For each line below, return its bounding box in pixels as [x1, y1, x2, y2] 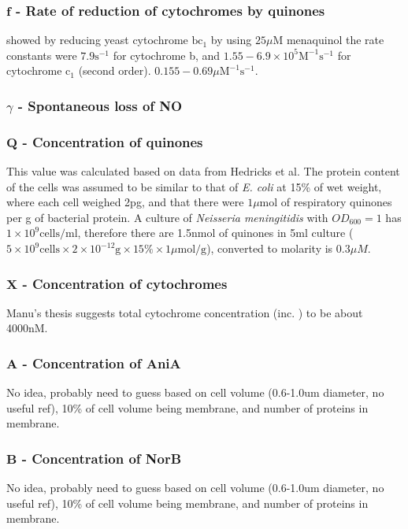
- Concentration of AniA [22, 353, 181, 372]
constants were [6, 46, 77, 63]
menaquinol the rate [286, 31, 384, 48]
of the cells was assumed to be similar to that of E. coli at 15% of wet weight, [6, 178, 382, 194]
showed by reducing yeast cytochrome [6, 31, 188, 48]
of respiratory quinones [280, 194, 392, 210]
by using [210, 31, 252, 48]
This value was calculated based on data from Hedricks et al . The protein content [6, 163, 400, 179]
